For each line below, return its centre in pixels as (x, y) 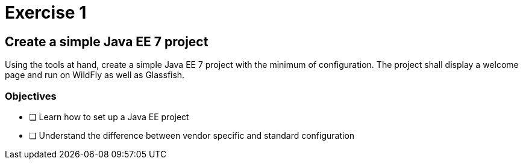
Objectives (31, 96)
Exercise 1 (46, 13)
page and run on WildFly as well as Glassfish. (95, 75)
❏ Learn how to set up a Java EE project (109, 117)
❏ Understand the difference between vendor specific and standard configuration (192, 135)
